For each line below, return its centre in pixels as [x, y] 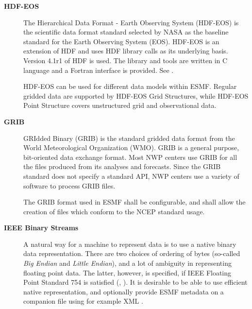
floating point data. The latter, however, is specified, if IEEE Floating [127, 272]
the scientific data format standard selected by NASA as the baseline [126, 32]
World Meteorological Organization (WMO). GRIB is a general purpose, [131, 147]
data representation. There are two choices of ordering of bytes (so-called [132, 253]
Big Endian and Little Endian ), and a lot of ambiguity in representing [127, 263]
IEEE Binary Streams [41, 228]
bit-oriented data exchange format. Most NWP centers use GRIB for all [130, 157]
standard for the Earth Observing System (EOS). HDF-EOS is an [121, 41]
